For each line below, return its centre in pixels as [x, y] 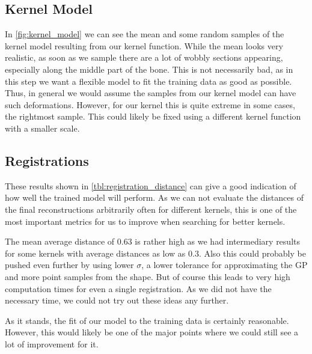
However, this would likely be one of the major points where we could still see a [152, 332]
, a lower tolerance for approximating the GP [225, 265]
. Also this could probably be [252, 253]
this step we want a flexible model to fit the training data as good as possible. [148, 81]
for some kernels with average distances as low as [95, 253]
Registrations [47, 160]
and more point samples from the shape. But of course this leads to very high [148, 276]
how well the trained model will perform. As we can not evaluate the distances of [154, 197]
